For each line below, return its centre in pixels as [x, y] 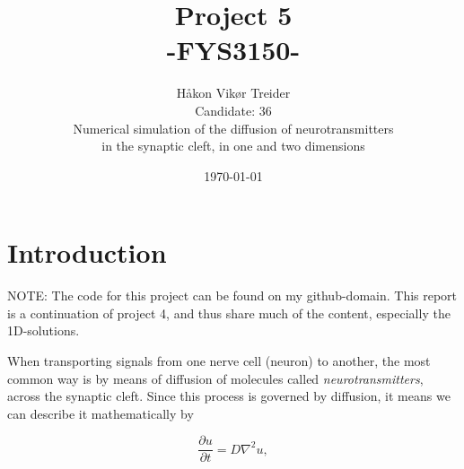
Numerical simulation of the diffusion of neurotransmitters [233, 128]
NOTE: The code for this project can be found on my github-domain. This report [232, 295]
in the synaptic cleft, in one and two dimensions [233, 146]
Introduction [87, 252]
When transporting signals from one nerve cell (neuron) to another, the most [219, 360]
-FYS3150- [233, 50]
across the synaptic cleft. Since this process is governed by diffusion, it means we [229, 396]
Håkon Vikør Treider [233, 93]
